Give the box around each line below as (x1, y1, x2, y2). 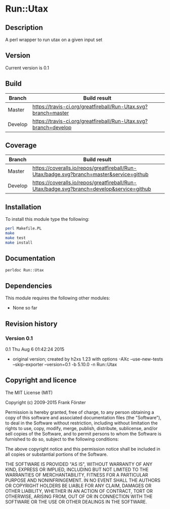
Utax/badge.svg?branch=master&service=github (32, 171, 149, 178)
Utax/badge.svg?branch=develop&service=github (32, 185, 151, 192)
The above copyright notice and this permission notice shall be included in (5, 446, 160, 452)
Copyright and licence (5, 376, 77, 385)
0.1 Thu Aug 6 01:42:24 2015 (5, 346, 65, 352)
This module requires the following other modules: (5, 295, 110, 301)
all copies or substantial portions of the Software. (5, 451, 108, 457)
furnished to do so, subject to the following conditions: (5, 436, 119, 442)
